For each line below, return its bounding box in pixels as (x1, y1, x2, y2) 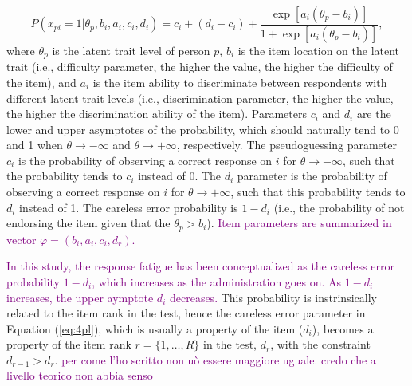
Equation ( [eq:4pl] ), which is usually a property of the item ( (6, 320, 304, 337)
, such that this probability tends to (230, 183, 406, 200)
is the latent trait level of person (52, 41, 210, 58)
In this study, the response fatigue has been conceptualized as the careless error (6, 258, 394, 274)
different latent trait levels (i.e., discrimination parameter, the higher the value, (6, 89, 394, 106)
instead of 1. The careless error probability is (19, 199, 238, 215)
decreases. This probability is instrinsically (169, 289, 377, 305)
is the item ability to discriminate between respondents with (92, 73, 387, 90)
